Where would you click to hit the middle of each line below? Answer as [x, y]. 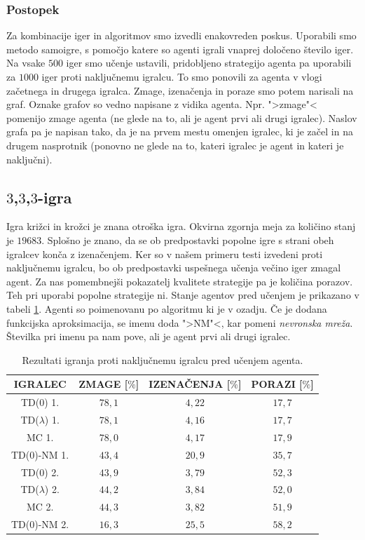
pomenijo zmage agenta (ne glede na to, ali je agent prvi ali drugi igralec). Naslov [182, 117]
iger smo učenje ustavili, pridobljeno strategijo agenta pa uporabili [209, 63]
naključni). [29, 159]
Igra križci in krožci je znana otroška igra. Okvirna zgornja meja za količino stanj [181, 226]
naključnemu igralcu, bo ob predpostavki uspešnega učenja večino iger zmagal [174, 268]
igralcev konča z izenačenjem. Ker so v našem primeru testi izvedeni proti [165, 254]
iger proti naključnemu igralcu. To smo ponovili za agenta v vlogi [182, 76]
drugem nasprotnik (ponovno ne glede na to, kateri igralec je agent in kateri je [175, 145]
